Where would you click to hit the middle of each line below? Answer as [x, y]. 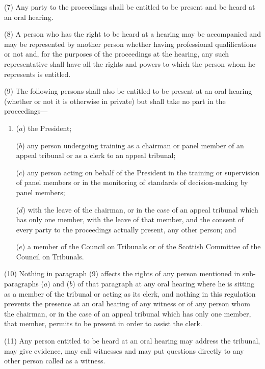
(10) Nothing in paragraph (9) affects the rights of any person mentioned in [122, 273]
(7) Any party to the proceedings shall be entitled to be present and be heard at [130, 7]
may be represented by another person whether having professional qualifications [130, 44]
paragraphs [21, 284]
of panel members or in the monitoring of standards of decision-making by [132, 182]
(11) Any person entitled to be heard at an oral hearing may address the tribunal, [132, 341]
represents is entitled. [37, 74]
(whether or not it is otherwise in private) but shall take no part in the [115, 101]
